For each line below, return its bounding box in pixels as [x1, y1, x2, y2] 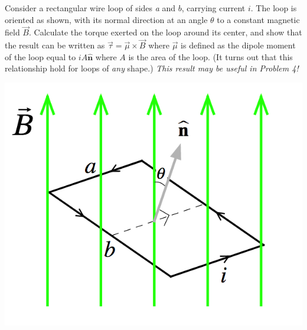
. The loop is [250, 2, 297, 14]
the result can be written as [5, 39, 105, 51]
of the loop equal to [5, 50, 76, 63]
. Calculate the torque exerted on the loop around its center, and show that [28, 26, 302, 38]
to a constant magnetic [217, 13, 300, 25]
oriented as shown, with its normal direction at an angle [5, 13, 208, 25]
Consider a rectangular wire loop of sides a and [5, 2, 176, 14]
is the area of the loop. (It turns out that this [128, 50, 293, 63]
